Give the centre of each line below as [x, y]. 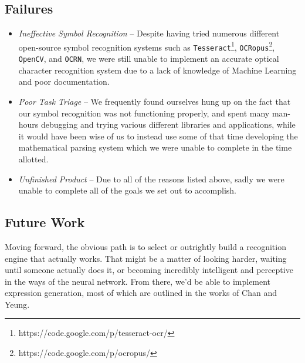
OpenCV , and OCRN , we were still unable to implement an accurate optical [149, 59]
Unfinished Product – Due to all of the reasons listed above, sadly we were [151, 179]
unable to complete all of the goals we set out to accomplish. [127, 190]
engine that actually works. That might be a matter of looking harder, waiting [146, 258]
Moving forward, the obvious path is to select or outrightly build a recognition [145, 246]
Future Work [45, 222]
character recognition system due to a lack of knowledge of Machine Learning [157, 70]
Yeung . [17, 304]
